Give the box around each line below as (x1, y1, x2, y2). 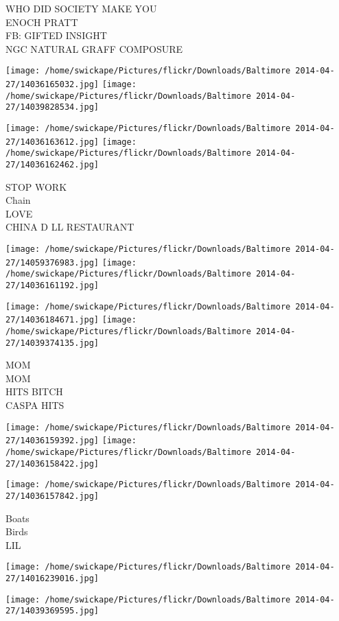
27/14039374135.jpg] (5, 338, 100, 348)
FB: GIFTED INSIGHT (5, 28, 107, 43)
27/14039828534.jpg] (5, 102, 100, 113)
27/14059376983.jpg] (5, 257, 100, 268)
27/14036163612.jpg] (5, 137, 100, 147)
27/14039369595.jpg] (5, 606, 100, 616)
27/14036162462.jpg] (5, 159, 100, 169)
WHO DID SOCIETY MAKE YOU (5, 1, 157, 15)
